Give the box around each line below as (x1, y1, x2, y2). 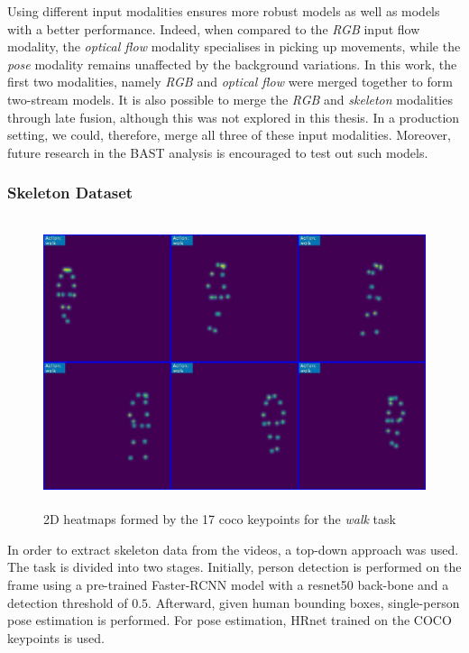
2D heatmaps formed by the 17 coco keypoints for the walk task (43, 510, 396, 529)
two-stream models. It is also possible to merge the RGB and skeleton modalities (7, 89, 453, 108)
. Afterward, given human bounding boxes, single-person (148, 593, 460, 612)
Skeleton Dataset (7, 181, 133, 204)
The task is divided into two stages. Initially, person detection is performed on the (7, 557, 462, 576)
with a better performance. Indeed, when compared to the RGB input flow (7, 19, 420, 38)
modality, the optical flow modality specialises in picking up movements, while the (7, 37, 461, 56)
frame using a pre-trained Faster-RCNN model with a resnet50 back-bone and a (7, 575, 449, 593)
